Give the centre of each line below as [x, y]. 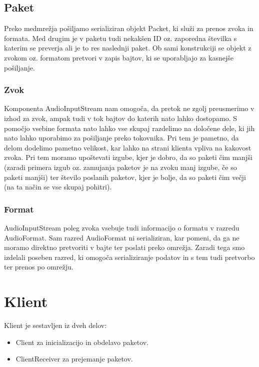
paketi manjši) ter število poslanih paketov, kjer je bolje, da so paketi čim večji [125, 177]
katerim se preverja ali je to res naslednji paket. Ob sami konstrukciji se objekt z [128, 48]
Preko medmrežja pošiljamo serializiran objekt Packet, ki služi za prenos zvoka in [129, 28]
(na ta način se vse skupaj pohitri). [58, 187]
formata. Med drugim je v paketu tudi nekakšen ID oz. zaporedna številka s [120, 38]
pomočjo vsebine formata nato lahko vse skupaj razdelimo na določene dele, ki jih [129, 128]
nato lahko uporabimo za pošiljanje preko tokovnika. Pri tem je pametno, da [121, 138]
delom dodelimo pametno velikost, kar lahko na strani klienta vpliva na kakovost [128, 147]
